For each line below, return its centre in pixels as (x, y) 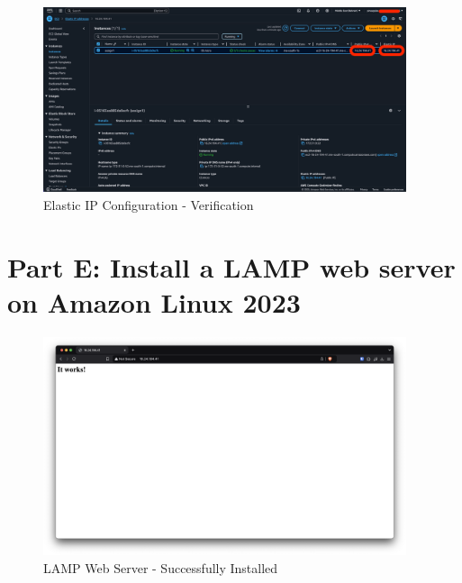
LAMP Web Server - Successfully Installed (161, 567)
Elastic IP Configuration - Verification (149, 204)
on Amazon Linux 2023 (154, 301)
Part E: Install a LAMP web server (231, 266)
